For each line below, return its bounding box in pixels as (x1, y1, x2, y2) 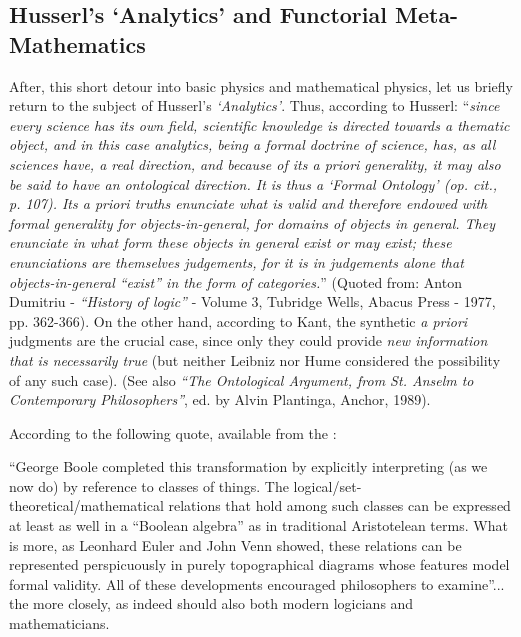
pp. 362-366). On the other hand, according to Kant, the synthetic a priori (9, 310, 468, 331)
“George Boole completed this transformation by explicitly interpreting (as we (9, 456, 488, 477)
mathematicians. (9, 613, 110, 634)
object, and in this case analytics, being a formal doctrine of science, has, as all (9, 134, 496, 155)
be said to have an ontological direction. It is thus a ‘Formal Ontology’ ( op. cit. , (9, 173, 498, 194)
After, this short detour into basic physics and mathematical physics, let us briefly (9, 75, 513, 96)
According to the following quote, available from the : (9, 422, 337, 443)
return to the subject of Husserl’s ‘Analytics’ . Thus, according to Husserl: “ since (9, 95, 500, 116)
